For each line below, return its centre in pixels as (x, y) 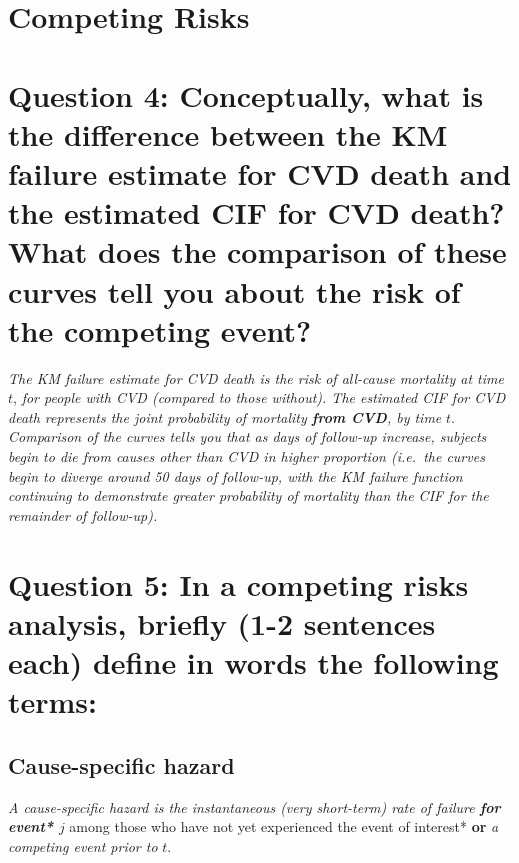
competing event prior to (83, 845)
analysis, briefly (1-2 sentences (222, 622)
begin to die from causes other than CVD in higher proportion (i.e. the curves (246, 456)
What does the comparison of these (257, 251)
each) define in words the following (253, 661)
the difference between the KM (228, 133)
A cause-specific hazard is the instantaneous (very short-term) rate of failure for (254, 806)
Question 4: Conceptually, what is (246, 94)
